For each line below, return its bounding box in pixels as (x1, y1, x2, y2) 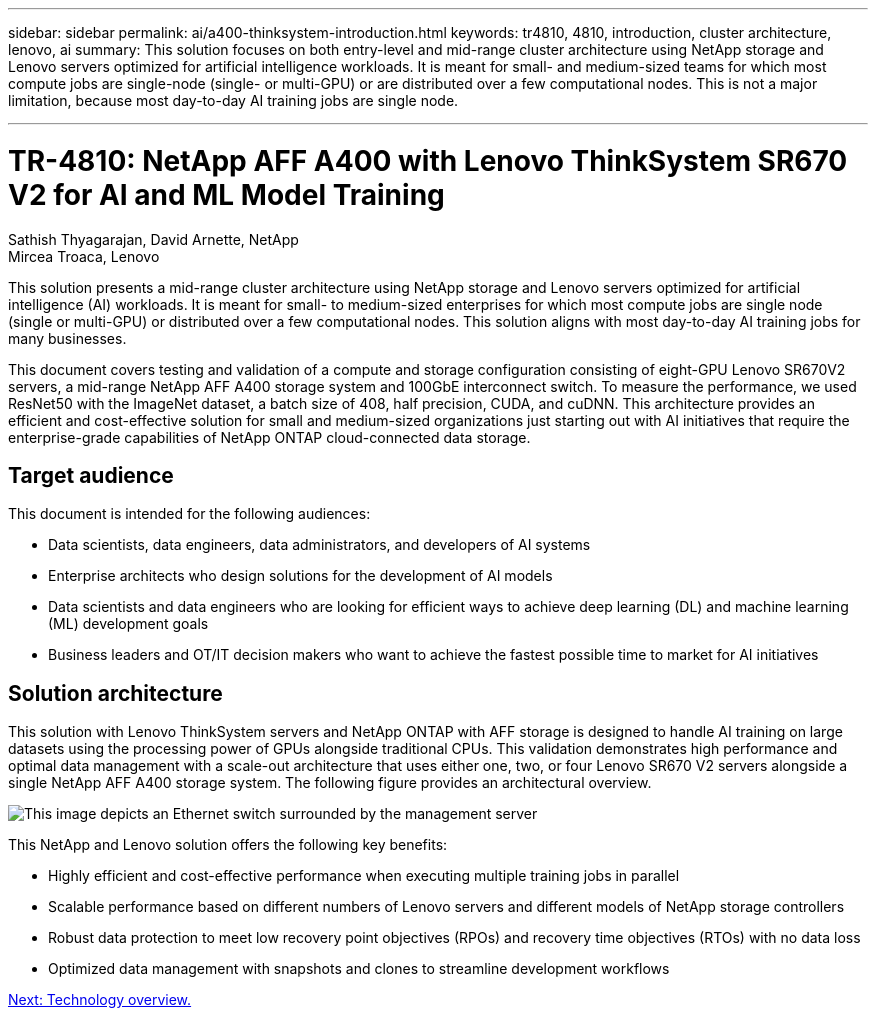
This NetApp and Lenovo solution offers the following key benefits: (8, 836, 448, 854)
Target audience (8, 462, 174, 488)
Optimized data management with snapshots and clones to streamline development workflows (48, 960, 670, 978)
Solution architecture (8, 680, 223, 706)
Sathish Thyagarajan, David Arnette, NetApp (8, 230, 299, 248)
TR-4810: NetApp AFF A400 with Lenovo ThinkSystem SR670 (8, 143, 848, 178)
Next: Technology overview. (8, 991, 192, 1009)
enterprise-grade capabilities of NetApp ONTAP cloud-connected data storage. (8, 428, 531, 446)
